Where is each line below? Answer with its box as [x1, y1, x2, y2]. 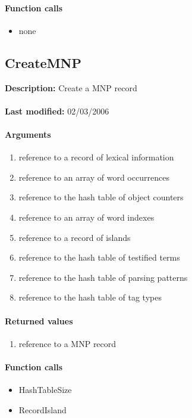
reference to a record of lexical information [18, 151, 174, 163]
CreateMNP [5, 53, 82, 72]
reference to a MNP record [18, 337, 117, 349]
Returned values [5, 314, 73, 327]
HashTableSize [18, 383, 72, 396]
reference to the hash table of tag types [18, 291, 162, 304]
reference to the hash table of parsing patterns [18, 271, 188, 283]
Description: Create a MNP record [5, 81, 137, 94]
